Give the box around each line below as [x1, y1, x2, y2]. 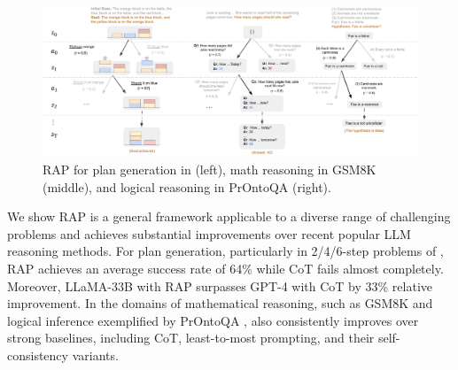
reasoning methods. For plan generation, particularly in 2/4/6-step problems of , [7, 242, 444, 260]
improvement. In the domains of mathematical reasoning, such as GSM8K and [7, 294, 433, 312]
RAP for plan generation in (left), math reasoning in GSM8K [43, 159, 376, 178]
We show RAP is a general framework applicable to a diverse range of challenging [7, 207, 451, 226]
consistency [7, 345, 68, 364]
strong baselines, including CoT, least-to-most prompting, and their [7, 328, 375, 347]
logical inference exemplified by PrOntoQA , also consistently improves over [7, 311, 419, 329]
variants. [72, 345, 119, 364]
